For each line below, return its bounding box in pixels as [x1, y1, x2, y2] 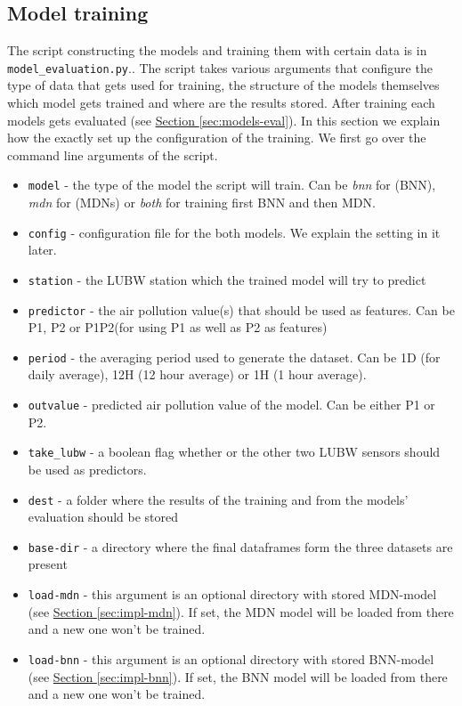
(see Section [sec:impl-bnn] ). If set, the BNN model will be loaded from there [28, 667, 448, 686]
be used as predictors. [28, 459, 147, 478]
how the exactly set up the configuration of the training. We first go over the [7, 128, 426, 147]
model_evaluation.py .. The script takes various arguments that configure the [7, 58, 433, 77]
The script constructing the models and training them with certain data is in [7, 41, 427, 60]
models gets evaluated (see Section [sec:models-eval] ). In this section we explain [7, 110, 441, 129]
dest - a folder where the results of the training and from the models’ [28, 490, 409, 508]
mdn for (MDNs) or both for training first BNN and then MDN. [28, 193, 376, 212]
